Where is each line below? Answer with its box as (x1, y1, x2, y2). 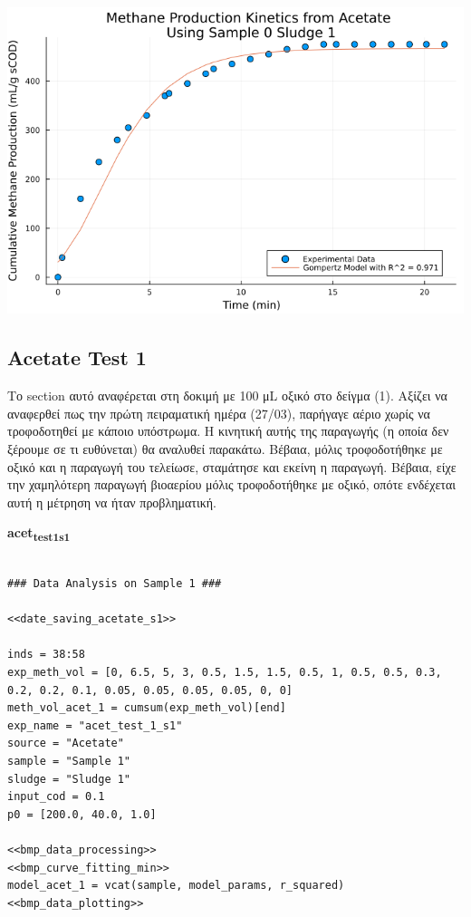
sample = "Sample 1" (7, 755, 131, 767)
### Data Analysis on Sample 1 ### (7, 577, 222, 591)
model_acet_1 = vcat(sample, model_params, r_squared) (7, 879, 345, 893)
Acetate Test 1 (7, 343, 147, 372)
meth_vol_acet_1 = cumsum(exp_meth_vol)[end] (7, 701, 286, 715)
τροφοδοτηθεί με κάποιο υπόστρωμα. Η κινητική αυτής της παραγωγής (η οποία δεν (7, 421, 449, 440)
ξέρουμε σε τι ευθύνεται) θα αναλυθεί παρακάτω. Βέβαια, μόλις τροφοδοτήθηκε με (7, 439, 443, 458)
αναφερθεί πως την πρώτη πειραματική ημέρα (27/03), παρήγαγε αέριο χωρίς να (7, 403, 430, 422)
